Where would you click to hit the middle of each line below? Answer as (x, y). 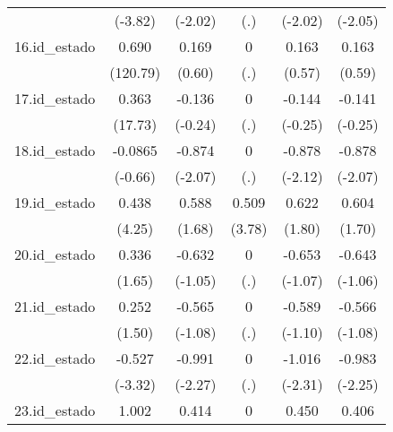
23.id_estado (55, 410)
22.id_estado (55, 358)
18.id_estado (55, 150)
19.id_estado (55, 202)
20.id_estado (55, 254)
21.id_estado (55, 306)
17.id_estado (55, 98)
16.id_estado (55, 46)
